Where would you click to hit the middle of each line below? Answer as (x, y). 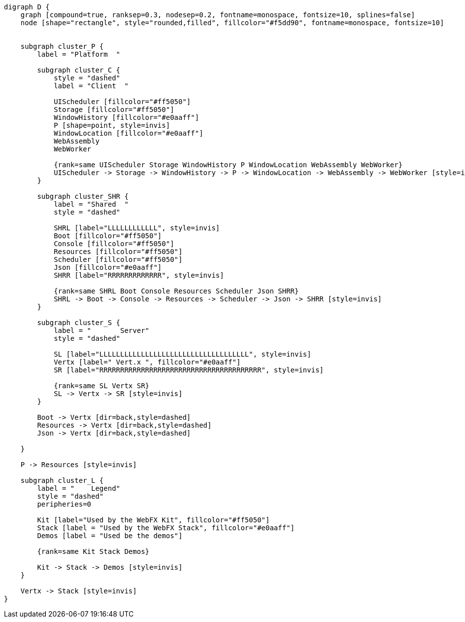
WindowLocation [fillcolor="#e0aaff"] (129, 133)
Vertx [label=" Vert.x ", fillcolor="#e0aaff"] (147, 362)
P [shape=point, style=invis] (112, 125)
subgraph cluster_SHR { (83, 196)
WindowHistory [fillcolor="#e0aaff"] (127, 117)
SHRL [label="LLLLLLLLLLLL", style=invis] (137, 228)
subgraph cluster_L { (62, 480)
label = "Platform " (79, 54)
